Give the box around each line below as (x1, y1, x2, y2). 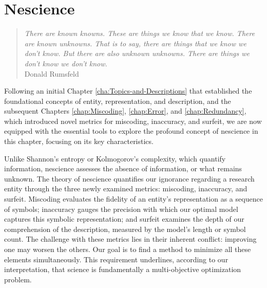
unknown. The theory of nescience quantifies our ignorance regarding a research (4, 173, 255, 184)
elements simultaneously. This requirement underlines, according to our (4, 254, 228, 264)
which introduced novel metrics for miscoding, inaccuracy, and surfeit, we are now (4, 115, 262, 126)
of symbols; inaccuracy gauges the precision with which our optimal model (4, 203, 238, 214)
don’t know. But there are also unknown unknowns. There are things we (24, 48, 250, 59)
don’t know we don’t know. (24, 58, 107, 68)
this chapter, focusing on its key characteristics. (4, 136, 154, 147)
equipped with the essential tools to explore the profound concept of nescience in (4, 125, 258, 136)
